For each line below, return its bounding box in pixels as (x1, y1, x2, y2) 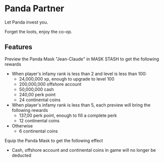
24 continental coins (19, 97, 61, 103)
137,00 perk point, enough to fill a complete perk (19, 112, 117, 118)
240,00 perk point (19, 91, 56, 97)
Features (4, 43, 32, 52)
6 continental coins (19, 128, 58, 134)
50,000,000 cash (19, 86, 54, 92)
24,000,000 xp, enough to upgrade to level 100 (19, 76, 115, 81)
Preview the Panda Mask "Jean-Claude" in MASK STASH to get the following (4, 56, 159, 62)
